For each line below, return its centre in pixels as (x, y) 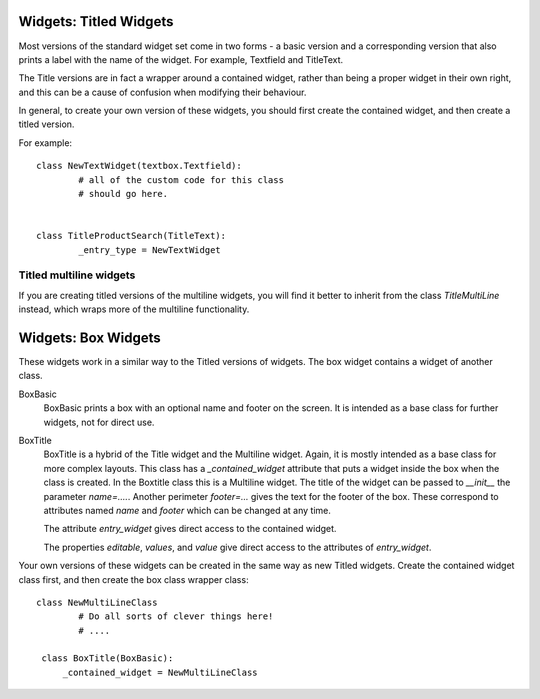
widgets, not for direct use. (99, 422)
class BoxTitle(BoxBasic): (107, 658)
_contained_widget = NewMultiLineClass (160, 672)
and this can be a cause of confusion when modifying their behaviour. (162, 92)
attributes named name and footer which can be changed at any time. (187, 510)
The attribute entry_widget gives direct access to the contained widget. (190, 529)
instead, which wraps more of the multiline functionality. (134, 309)
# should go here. (123, 194)
